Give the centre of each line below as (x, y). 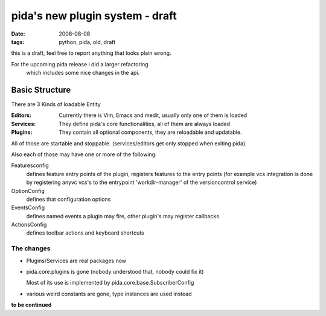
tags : (18, 42)
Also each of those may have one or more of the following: (84, 154)
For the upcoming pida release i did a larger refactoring (80, 64)
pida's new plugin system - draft (94, 16)
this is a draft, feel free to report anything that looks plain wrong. (91, 53)
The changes (31, 248)
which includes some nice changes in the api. (83, 73)
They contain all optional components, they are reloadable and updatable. (150, 132)
